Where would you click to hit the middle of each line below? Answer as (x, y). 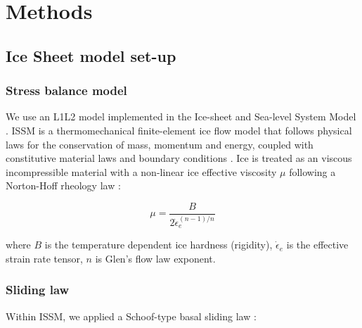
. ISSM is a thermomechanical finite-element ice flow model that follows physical (179, 130)
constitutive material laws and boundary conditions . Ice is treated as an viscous (179, 158)
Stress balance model (66, 90)
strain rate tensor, (44, 258)
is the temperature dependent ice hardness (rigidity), (159, 245)
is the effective (317, 245)
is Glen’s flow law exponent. (155, 258)
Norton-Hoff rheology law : (63, 185)
